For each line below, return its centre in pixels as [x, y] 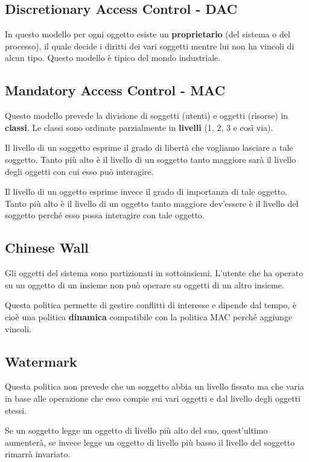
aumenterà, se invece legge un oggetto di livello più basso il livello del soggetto [150, 442]
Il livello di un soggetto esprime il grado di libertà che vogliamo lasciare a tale [149, 147]
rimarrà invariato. [38, 454]
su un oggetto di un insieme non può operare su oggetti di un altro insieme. [145, 284]
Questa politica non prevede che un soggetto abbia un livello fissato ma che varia [154, 386]
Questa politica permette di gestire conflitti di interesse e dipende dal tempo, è [151, 305]
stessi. [16, 410]
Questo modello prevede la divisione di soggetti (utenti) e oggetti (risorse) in [147, 115]
